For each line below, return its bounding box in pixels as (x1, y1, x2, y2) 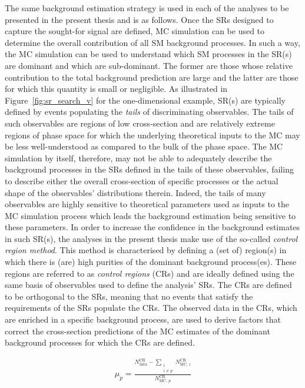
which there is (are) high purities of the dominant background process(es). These (5, 256, 297, 268)
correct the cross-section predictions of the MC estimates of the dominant (5, 324, 270, 337)
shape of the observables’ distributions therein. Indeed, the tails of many (5, 186, 266, 198)
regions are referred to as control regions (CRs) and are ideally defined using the (5, 267, 294, 279)
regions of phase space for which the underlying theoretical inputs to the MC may (5, 128, 300, 141)
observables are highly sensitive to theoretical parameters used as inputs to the (5, 198, 289, 210)
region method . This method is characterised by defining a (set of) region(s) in (5, 244, 287, 256)
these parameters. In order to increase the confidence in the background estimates (5, 221, 300, 233)
